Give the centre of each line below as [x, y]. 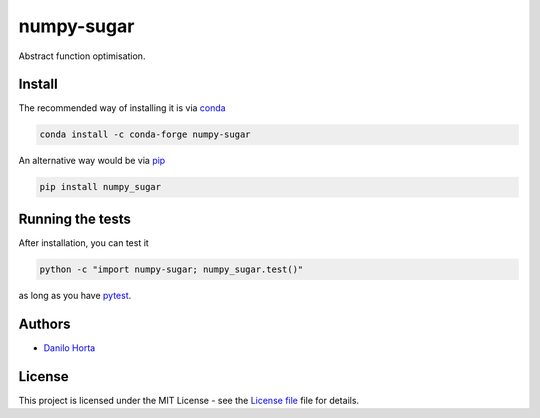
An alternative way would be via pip [92, 161]
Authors [44, 323]
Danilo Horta [69, 347]
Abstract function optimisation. [82, 56]
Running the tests [75, 218]
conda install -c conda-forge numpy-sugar [145, 134]
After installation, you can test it [83, 242]
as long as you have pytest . [75, 295]
